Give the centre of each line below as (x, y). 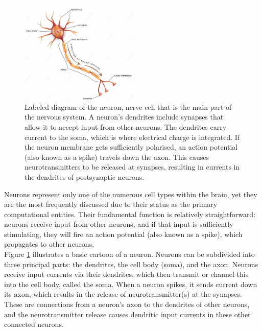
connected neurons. (34, 324)
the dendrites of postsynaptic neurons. (85, 176)
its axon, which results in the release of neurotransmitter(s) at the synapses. (123, 294)
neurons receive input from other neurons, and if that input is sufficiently (119, 224)
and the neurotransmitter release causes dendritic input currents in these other (127, 314)
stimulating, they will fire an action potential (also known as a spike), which (123, 234)
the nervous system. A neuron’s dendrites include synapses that (124, 117)
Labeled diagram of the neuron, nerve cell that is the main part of (128, 107)
